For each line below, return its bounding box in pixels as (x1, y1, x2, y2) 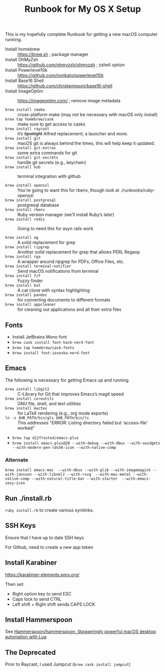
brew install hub (5, 165, 41, 170)
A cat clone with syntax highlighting (17, 288, 90, 294)
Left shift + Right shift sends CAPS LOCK (12, 601, 95, 607)
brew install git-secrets (5, 155, 58, 160)
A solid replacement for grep (17, 240, 75, 246)
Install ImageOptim (5, 88, 43, 94)
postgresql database (17, 202, 59, 208)
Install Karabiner (5, 558, 57, 567)
